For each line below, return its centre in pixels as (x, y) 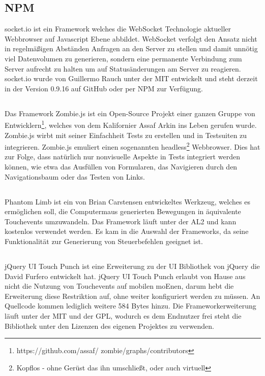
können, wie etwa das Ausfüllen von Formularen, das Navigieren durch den (121, 167)
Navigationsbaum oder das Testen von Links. (75, 176)
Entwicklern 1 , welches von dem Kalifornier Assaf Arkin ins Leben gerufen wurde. (131, 124)
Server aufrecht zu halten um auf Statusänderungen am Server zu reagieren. (123, 68)
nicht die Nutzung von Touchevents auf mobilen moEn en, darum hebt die (119, 286)
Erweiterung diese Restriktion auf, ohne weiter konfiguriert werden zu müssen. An (132, 296)
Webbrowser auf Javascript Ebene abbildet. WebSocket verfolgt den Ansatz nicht (131, 38)
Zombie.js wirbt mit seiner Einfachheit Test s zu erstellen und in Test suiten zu (126, 135)
